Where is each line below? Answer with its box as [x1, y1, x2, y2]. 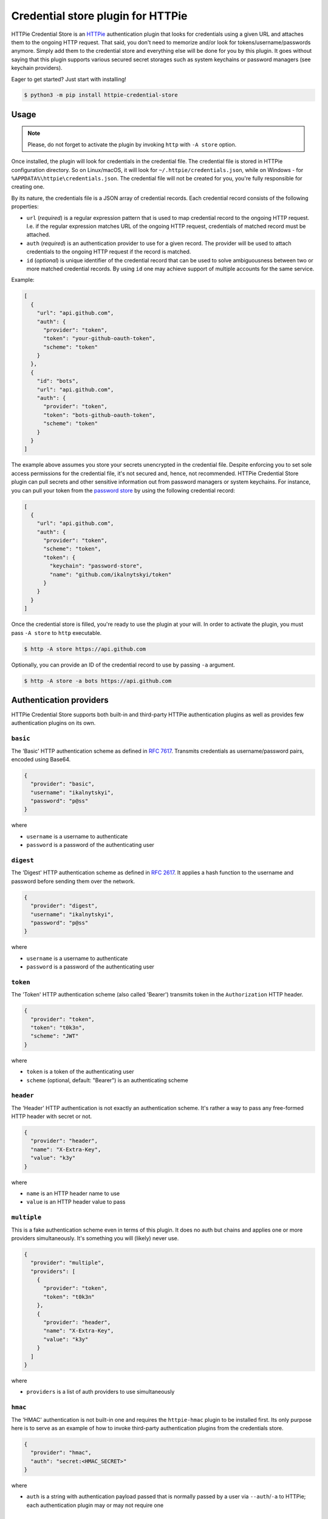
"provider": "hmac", [30, 1449, 92, 1456]
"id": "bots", [36, 377, 79, 385]
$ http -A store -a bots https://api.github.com [24, 677, 172, 684]
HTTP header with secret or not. [11, 1113, 92, 1120]
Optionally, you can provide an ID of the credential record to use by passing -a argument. [11, 661, 235, 668]
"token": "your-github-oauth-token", [43, 335, 156, 342]
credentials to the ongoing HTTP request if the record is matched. [26, 248, 191, 255]
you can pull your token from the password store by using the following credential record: [11, 487, 235, 494]
